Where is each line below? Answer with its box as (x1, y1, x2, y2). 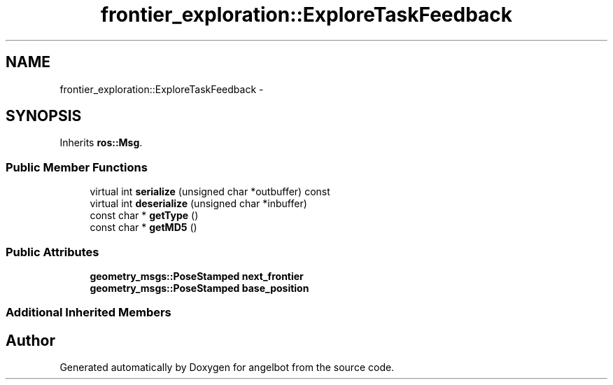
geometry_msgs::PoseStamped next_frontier (90, 269, 304, 282)
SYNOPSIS (6, 107, 82, 125)
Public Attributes (6, 244, 99, 259)
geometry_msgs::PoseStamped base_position (90, 281, 309, 294)
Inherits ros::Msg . (59, 136, 143, 149)
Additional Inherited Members (6, 305, 171, 320)
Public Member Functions (6, 160, 148, 174)
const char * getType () (90, 209, 199, 222)
